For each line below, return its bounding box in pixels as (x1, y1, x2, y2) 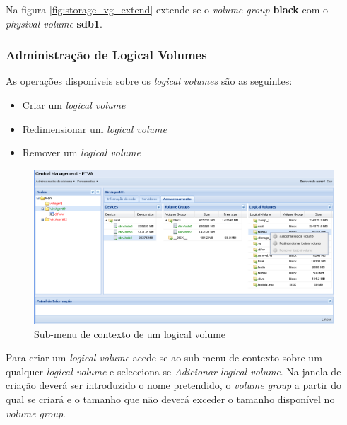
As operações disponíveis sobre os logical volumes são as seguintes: (6, 74, 293, 88)
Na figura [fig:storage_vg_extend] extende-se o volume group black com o (6, 2, 329, 16)
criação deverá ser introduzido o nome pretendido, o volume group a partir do (6, 378, 341, 392)
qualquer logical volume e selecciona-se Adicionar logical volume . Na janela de (6, 363, 341, 378)
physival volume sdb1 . (6, 16, 102, 30)
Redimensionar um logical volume (22, 121, 167, 136)
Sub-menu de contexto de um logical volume (34, 326, 226, 341)
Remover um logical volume (22, 145, 141, 160)
